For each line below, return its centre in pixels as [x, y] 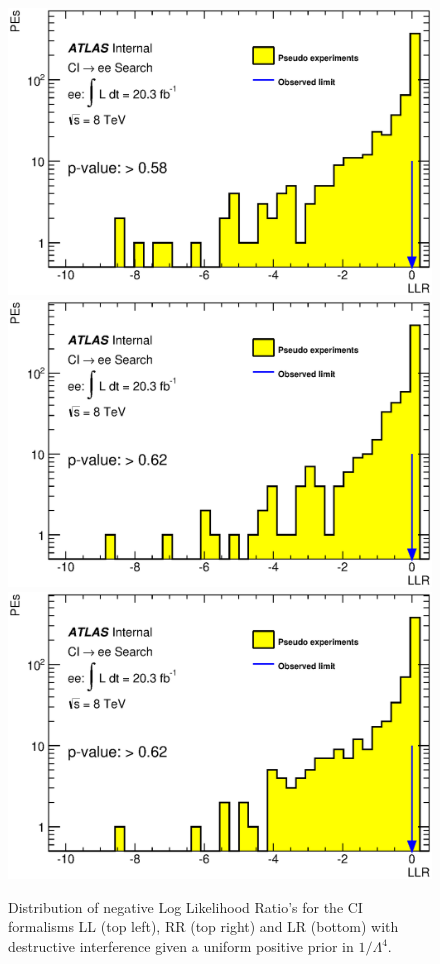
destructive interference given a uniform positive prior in [181, 946]
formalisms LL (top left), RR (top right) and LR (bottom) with [203, 926]
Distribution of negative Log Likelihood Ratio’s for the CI [185, 906]
